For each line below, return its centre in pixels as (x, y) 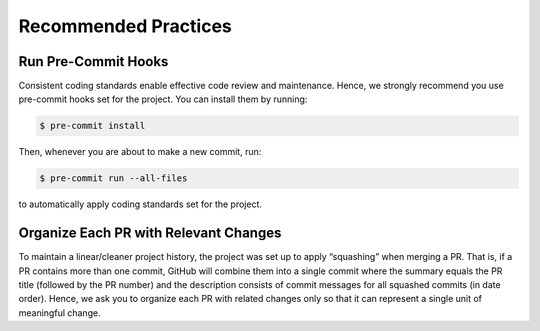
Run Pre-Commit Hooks (93, 61)
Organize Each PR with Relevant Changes (150, 233)
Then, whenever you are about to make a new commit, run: (140, 152)
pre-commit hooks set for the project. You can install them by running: (163, 99)
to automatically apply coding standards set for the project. (140, 204)
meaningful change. (59, 312)
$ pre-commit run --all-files (113, 178)
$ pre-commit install (92, 126)
